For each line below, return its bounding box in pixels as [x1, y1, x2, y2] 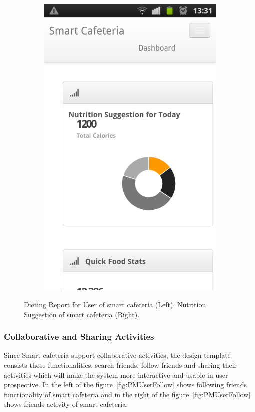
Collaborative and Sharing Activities [4, 330, 154, 343]
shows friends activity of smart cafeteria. [4, 399, 128, 409]
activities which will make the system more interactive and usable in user [4, 369, 228, 380]
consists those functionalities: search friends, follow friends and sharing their [4, 359, 237, 370]
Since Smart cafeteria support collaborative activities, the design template [4, 350, 231, 360]
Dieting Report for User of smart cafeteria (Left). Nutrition [24, 299, 206, 309]
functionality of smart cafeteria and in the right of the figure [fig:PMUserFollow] [4, 389, 251, 399]
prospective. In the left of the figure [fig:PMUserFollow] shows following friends [4, 379, 247, 390]
